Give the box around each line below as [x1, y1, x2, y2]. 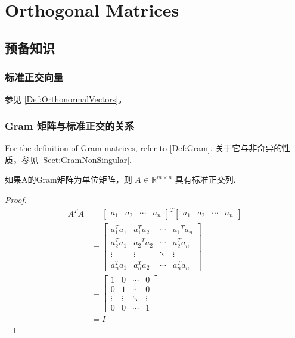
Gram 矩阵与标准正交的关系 [5, 118, 135, 133]
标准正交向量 [5, 70, 64, 84]
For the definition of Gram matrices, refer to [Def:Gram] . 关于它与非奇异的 [5, 142, 282, 154]
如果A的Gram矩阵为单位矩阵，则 [5, 173, 132, 186]
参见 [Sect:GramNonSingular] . [21, 153, 132, 165]
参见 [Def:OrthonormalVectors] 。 [5, 93, 127, 105]
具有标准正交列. [175, 173, 236, 186]
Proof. [5, 193, 27, 205]
